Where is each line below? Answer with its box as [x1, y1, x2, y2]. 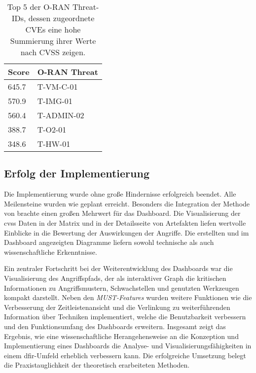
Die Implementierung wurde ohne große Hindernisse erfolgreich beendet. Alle [4, 189, 236, 199]
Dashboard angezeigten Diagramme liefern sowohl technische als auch [4, 237, 214, 247]
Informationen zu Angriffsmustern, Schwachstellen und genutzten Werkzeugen [4, 282, 239, 293]
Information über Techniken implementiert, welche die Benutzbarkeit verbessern [4, 311, 246, 322]
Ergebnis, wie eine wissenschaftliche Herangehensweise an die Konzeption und [4, 331, 239, 341]
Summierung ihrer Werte [10, 35, 96, 46]
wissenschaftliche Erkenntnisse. [4, 246, 97, 257]
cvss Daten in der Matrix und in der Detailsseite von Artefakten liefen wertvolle [4, 217, 246, 228]
